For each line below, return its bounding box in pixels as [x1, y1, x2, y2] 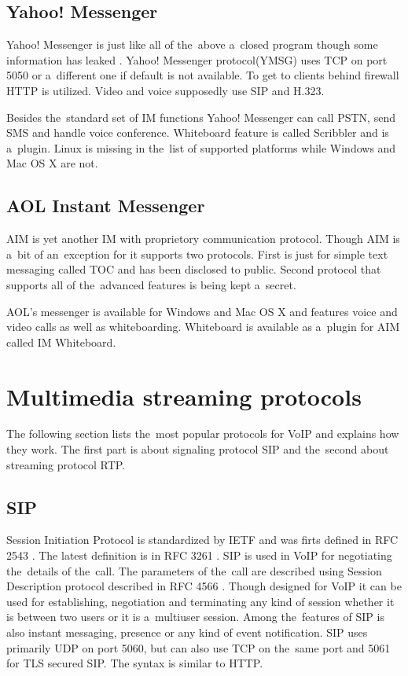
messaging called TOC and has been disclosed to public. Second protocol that [6, 261, 381, 277]
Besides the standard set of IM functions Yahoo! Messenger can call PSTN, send [6, 108, 395, 125]
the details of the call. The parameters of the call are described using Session [6, 562, 382, 579]
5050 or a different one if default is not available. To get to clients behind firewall [6, 67, 399, 83]
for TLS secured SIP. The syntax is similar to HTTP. [6, 655, 263, 671]
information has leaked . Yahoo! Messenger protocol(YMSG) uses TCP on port [6, 51, 388, 68]
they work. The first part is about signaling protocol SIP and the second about [6, 441, 389, 457]
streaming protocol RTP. [6, 456, 126, 472]
